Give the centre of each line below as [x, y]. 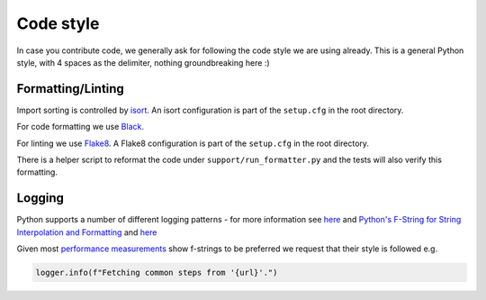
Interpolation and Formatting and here [87, 232]
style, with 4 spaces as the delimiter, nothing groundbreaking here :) [143, 62]
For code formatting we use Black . [80, 127]
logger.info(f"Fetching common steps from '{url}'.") [157, 273]
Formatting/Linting [71, 89]
